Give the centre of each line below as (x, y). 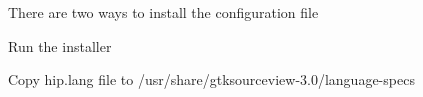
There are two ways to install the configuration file (163, 12)
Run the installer (60, 45)
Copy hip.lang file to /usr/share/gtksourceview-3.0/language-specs (211, 79)
